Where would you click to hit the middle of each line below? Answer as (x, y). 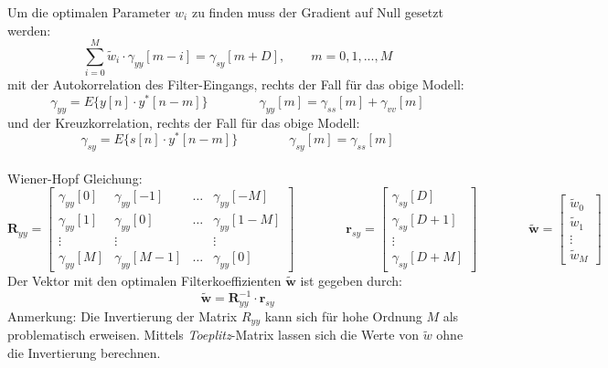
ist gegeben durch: (351, 280)
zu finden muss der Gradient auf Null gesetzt (317, 12)
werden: (29, 30)
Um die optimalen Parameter (89, 12)
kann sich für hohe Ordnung (343, 315)
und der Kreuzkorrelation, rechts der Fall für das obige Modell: (184, 122)
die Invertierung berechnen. (84, 352)
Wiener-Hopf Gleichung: (75, 178)
